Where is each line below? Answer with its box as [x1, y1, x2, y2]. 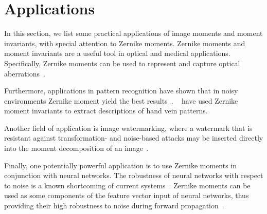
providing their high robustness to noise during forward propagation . [4, 200, 224, 211]
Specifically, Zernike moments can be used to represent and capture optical [4, 57, 240, 68]
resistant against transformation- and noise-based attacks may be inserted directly [4, 132, 263, 143]
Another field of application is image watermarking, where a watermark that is [4, 122, 253, 133]
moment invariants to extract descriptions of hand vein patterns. [4, 105, 208, 116]
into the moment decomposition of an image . [4, 143, 149, 153]
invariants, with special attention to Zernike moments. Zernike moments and [4, 37, 245, 48]
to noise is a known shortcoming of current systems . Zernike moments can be [4, 180, 251, 190]
